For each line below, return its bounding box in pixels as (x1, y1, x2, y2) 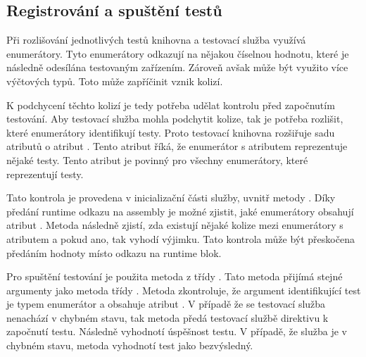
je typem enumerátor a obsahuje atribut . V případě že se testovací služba (6, 296, 326, 311)
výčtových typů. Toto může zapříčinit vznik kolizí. (6, 73, 223, 88)
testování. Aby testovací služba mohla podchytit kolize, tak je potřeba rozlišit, (6, 111, 343, 126)
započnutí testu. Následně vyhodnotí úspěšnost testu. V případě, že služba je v (6, 324, 347, 339)
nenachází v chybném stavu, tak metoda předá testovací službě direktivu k (6, 310, 329, 325)
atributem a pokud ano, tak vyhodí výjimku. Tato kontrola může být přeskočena (6, 231, 355, 246)
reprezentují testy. (6, 166, 84, 181)
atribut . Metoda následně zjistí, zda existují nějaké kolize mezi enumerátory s (6, 218, 343, 232)
